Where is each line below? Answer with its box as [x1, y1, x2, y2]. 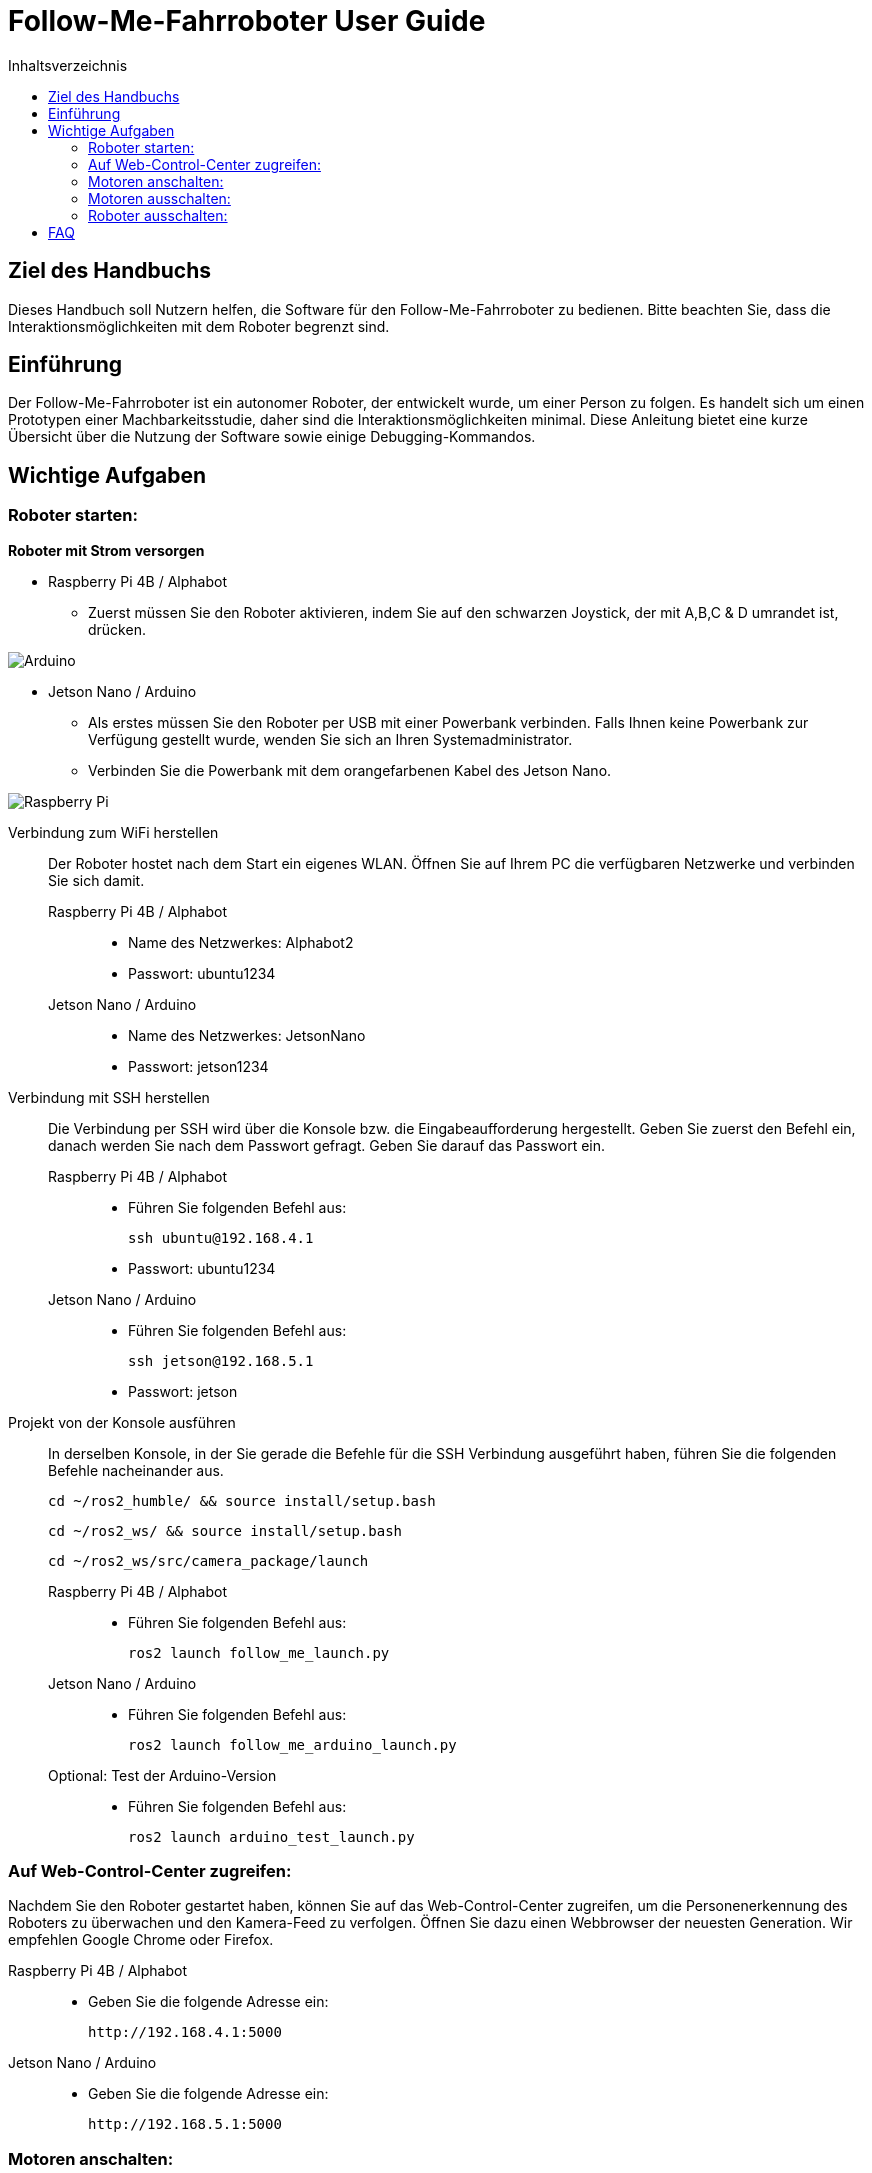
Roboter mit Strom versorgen [8, 541, 205, 559]
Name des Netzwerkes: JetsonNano [128, 1026, 366, 1044]
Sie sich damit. [48, 871, 145, 889]
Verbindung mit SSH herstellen [8, 1088, 210, 1106]
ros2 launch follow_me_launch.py [128, 1644, 390, 1661]
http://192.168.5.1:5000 [88, 2116, 282, 2133]
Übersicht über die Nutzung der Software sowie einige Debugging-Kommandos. [8, 428, 536, 446]
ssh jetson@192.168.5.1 [128, 1352, 314, 1369]
